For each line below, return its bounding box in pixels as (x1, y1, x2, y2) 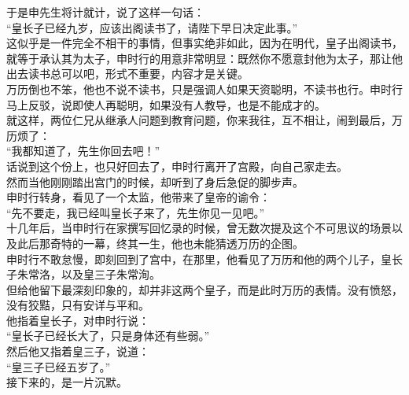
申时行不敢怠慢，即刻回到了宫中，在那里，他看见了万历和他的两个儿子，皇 (6, 250, 392, 267)
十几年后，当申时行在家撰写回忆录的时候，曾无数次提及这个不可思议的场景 (6, 220, 392, 236)
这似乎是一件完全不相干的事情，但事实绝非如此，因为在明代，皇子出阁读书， (6, 35, 403, 51)
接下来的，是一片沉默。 (6, 374, 127, 390)
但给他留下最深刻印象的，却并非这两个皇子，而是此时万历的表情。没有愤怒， (6, 281, 403, 297)
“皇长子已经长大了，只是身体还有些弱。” (6, 327, 210, 344)
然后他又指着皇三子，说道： (6, 343, 149, 360)
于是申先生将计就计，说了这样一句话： (6, 4, 204, 20)
